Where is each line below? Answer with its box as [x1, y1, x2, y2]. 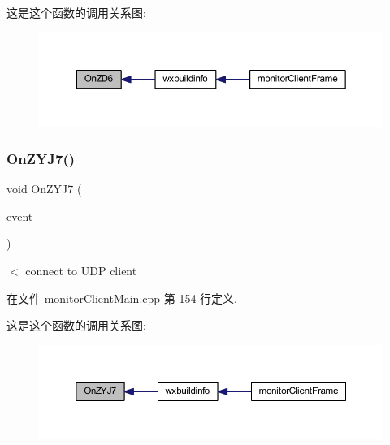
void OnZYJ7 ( [6, 180, 82, 197]
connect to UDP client [25, 261, 137, 279]
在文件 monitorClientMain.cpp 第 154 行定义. [6, 289, 237, 306]
